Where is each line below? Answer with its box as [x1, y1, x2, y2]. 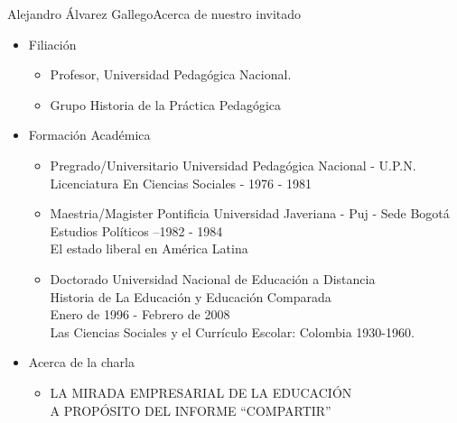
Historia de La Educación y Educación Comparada [50, 287, 331, 306]
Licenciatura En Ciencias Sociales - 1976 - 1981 [50, 173, 312, 192]
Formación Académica [28, 125, 151, 144]
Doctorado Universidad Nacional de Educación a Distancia [50, 269, 376, 288]
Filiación [28, 34, 77, 53]
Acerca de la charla [28, 353, 135, 372]
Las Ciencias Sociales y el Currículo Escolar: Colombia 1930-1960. [50, 322, 415, 341]
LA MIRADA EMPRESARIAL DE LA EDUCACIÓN [50, 382, 352, 401]
